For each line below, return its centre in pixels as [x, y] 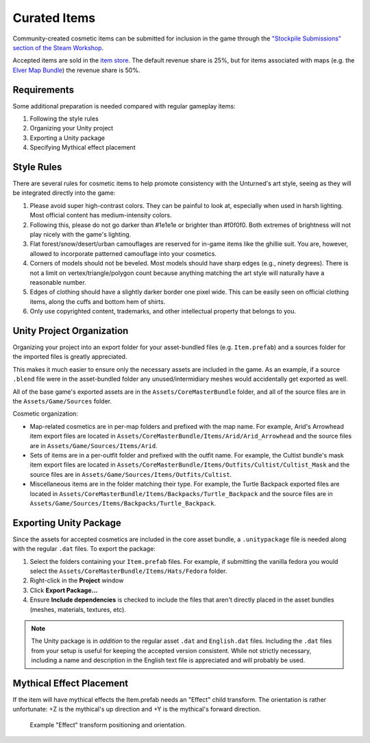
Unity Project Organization [71, 330]
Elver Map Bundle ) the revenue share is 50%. [76, 70]
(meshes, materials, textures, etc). [78, 609]
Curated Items [54, 18]
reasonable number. [58, 282]
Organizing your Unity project [72, 128]
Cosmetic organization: [46, 414]
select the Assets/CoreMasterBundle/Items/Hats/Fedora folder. [128, 571]
